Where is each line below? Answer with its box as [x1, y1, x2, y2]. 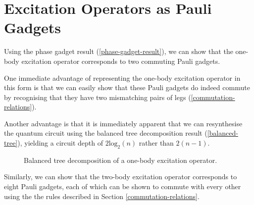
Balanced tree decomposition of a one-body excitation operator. [24, 154, 217, 165]
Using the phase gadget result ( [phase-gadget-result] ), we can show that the [4, 46, 233, 56]
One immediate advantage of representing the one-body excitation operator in [4, 72, 241, 83]
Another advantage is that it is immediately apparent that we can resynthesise [4, 118, 243, 128]
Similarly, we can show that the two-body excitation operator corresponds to [4, 171, 237, 182]
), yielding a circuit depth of [17, 138, 103, 148]
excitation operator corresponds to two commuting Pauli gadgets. [21, 55, 220, 66]
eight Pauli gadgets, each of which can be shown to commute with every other [4, 181, 241, 192]
